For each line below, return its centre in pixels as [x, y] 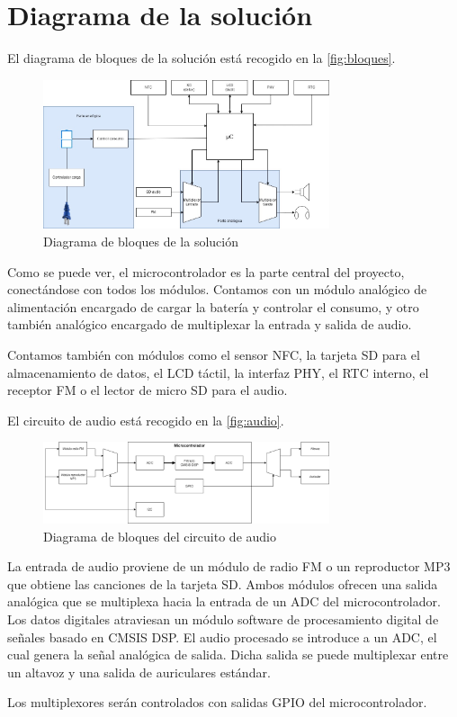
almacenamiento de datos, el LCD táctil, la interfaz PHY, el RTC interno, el [218, 372]
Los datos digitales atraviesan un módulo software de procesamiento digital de [223, 618]
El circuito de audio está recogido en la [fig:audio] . [146, 420]
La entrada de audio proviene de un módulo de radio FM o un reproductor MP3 [229, 566]
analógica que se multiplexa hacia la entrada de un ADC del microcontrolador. [224, 601]
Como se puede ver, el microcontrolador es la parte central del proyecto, [206, 271]
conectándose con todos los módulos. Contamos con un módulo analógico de [217, 289]
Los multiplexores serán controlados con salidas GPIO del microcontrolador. [217, 702]
